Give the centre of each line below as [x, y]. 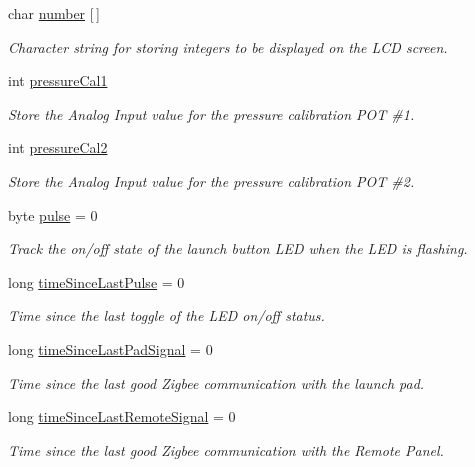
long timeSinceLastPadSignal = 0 [110, 348]
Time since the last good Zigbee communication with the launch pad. [216, 382]
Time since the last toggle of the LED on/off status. [166, 315]
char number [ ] [54, 13]
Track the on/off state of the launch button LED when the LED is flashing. [238, 248]
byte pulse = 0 [53, 214]
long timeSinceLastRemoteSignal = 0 [122, 416]
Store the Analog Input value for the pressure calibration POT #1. [211, 113]
